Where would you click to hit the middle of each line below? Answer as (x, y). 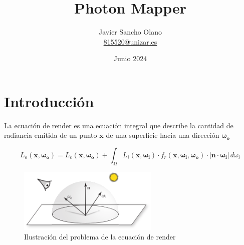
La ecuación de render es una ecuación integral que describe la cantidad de (119, 125)
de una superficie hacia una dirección (163, 135)
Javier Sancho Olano (130, 32)
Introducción (49, 101)
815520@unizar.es (130, 41)
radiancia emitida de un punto (51, 135)
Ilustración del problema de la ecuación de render (100, 237)
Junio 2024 (130, 58)
